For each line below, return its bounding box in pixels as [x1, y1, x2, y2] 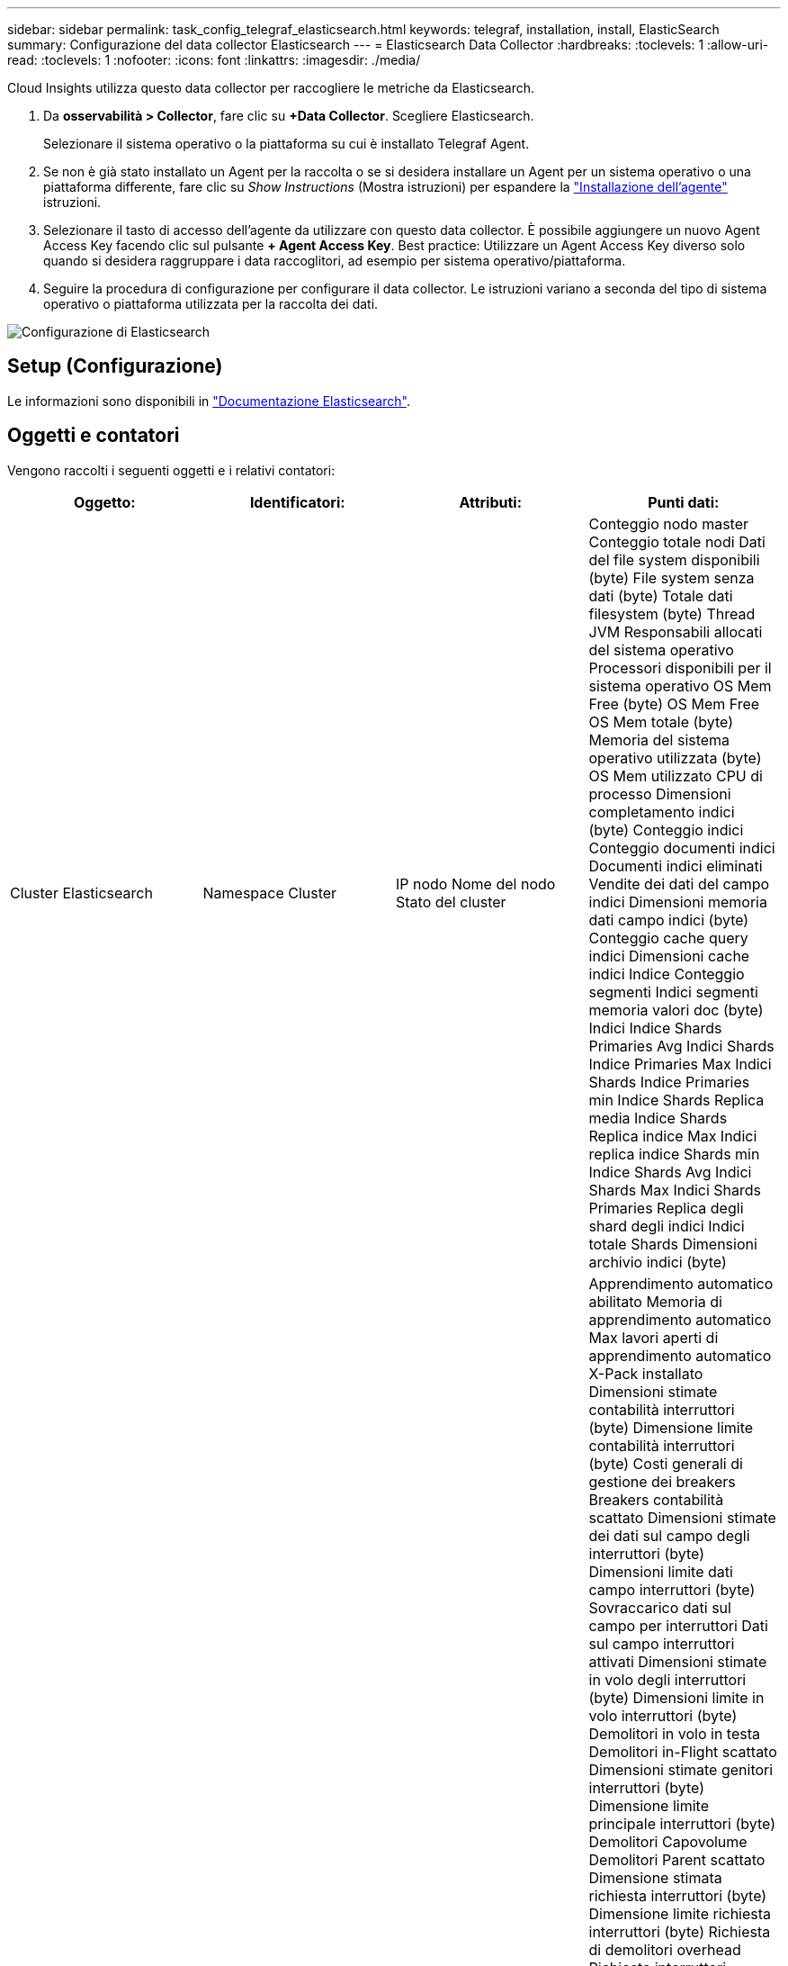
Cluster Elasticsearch [10, 883, 153, 902]
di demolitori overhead [588, 1940, 741, 1959]
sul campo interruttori [588, 1634, 735, 1653]
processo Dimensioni [588, 784, 731, 803]
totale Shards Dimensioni [588, 1234, 757, 1253]
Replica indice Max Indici [588, 1126, 757, 1145]
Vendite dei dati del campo [588, 874, 770, 893]
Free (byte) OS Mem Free [588, 694, 760, 713]
